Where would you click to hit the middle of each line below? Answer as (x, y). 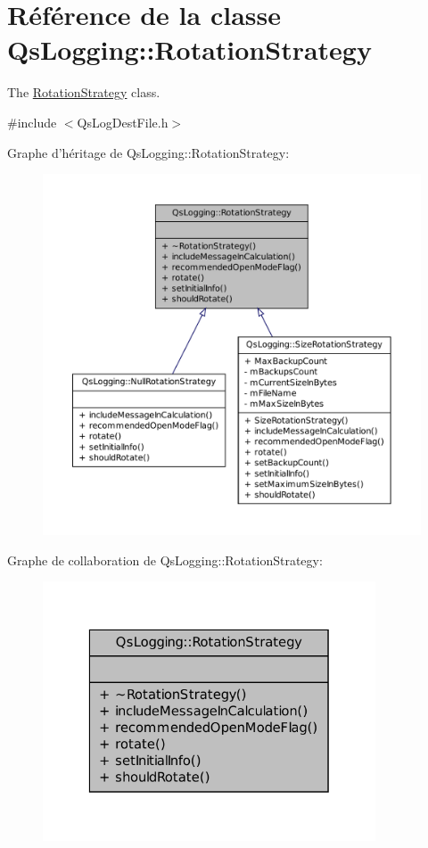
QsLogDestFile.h (123, 122)
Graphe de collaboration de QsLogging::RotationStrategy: (165, 560)
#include (32, 122)
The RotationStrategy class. (84, 92)
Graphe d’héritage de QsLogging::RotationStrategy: (148, 152)
